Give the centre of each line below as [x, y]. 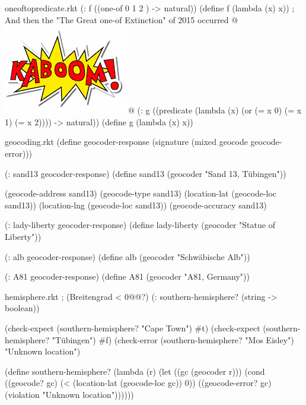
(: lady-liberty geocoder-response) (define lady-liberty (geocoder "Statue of [140, 225]
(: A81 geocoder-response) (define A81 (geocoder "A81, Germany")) [127, 276]
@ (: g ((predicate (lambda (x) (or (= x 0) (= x [215, 110]
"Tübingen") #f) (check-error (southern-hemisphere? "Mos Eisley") [173, 339]
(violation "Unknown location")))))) [69, 394]
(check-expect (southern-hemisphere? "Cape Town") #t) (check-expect [133, 328]
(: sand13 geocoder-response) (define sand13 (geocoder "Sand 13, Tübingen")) [146, 173]
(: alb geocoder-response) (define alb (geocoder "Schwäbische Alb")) [128, 256]
